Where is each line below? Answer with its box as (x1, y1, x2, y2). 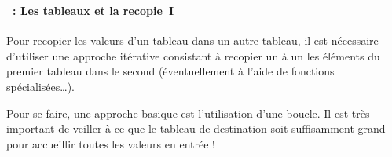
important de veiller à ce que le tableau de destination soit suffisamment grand (6, 120, 386, 137)
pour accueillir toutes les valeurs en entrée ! (6, 135, 215, 152)
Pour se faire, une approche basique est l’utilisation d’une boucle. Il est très (6, 104, 370, 121)
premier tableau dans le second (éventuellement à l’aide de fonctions (6, 63, 335, 79)
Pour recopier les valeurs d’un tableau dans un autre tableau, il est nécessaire (6, 32, 379, 49)
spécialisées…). (6, 78, 75, 94)
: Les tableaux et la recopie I (13, 2, 174, 18)
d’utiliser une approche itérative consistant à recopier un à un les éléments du (6, 47, 380, 64)
